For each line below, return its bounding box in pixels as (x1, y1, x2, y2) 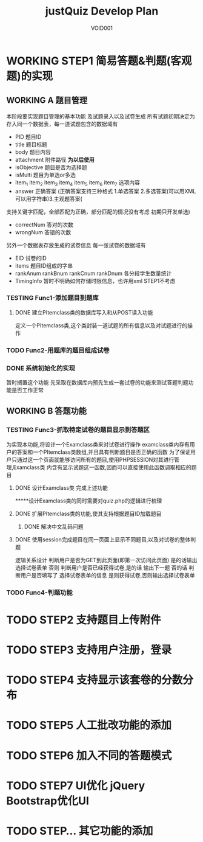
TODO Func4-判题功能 (6, 588, 73, 597)
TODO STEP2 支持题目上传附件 (6, 613, 162, 627)
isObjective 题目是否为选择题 (15, 163, 88, 171)
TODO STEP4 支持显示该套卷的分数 (6, 673, 183, 687)
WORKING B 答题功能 (6, 406, 87, 416)
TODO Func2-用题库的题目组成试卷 (6, 346, 110, 354)
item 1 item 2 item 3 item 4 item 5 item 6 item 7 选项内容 (15, 178, 141, 187)
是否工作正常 (11, 386, 44, 394)
